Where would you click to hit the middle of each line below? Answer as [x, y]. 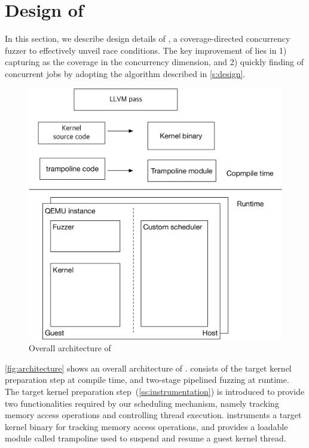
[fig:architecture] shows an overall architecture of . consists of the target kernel [148, 368]
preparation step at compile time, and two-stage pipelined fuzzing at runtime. [147, 380]
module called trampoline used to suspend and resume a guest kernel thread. [146, 438]
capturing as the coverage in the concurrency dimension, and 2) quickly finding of [154, 62]
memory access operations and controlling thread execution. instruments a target [153, 415]
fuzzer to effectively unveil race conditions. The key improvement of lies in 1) [146, 50]
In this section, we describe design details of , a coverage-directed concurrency [148, 39]
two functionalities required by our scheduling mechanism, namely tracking [142, 403]
